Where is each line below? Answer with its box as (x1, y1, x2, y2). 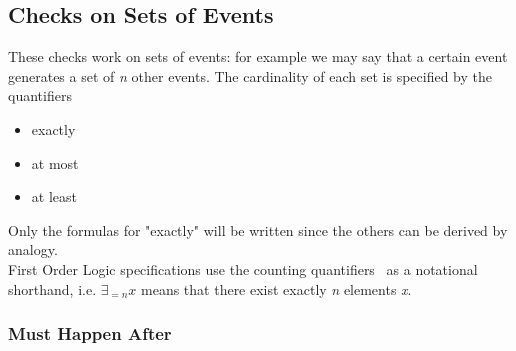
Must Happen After (8, 321, 172, 346)
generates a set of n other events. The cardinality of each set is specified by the (8, 65, 492, 86)
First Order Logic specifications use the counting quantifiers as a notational (8, 258, 478, 279)
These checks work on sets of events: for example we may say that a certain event (8, 46, 508, 67)
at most (31, 152, 79, 173)
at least (31, 186, 77, 207)
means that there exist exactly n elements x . (141, 278, 412, 299)
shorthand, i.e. (8, 278, 97, 299)
